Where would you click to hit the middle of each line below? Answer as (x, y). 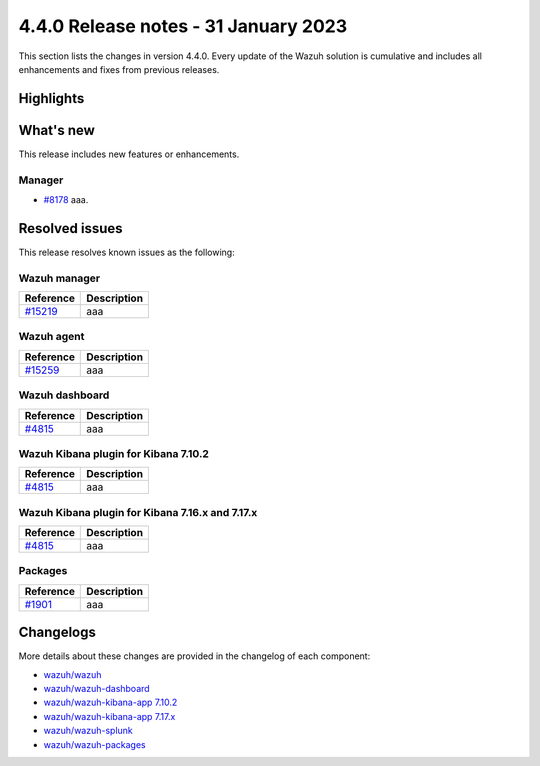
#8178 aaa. (66, 199)
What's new (56, 130)
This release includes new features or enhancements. (129, 154)
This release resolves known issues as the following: (126, 252)
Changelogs (57, 632)
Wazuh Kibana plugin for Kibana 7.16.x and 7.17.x (138, 512)
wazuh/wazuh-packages (94, 744)
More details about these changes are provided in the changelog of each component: (194, 656)
